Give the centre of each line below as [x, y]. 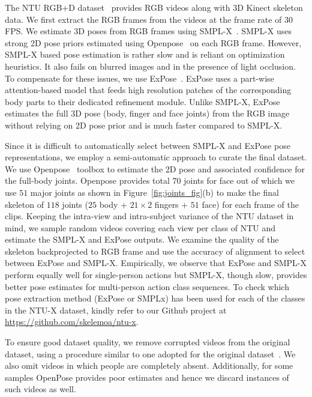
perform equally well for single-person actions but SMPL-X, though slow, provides [156, 275]
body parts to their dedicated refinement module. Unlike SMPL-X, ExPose [142, 101]
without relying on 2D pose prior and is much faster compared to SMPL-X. [144, 125]
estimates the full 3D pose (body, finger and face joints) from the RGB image [147, 113]
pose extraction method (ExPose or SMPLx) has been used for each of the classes [155, 298]
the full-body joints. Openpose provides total [87, 180]
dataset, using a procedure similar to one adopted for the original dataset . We [150, 353]
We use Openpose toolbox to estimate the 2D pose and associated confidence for [155, 168]
